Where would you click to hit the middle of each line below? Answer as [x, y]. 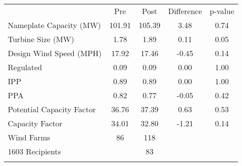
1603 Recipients [35, 151]
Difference [185, 11]
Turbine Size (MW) [41, 39]
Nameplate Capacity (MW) [54, 25]
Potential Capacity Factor [52, 109]
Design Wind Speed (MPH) [55, 53]
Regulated [25, 67]
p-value [222, 11]
